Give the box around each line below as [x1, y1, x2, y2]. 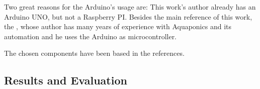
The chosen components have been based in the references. [4, 48, 185, 58]
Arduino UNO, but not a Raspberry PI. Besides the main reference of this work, [4, 11, 252, 22]
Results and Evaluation [4, 72, 127, 88]
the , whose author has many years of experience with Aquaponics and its [4, 21, 231, 32]
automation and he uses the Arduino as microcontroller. [4, 31, 177, 41]
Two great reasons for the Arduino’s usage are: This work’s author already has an [4, 2, 256, 12]
